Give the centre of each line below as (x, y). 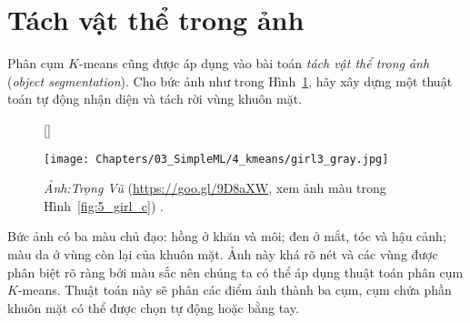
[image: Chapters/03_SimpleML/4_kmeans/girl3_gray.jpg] (216, 159)
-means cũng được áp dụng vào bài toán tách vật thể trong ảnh (254, 63)
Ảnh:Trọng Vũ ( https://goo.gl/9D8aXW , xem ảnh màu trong (215, 188)
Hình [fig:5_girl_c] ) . (104, 205)
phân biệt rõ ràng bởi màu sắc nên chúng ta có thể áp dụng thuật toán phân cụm (235, 272)
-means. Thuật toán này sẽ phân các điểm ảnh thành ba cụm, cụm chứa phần (235, 290)
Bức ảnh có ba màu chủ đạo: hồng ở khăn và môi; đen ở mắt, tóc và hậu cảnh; (227, 236)
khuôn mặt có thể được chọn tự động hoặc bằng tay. (153, 307)
